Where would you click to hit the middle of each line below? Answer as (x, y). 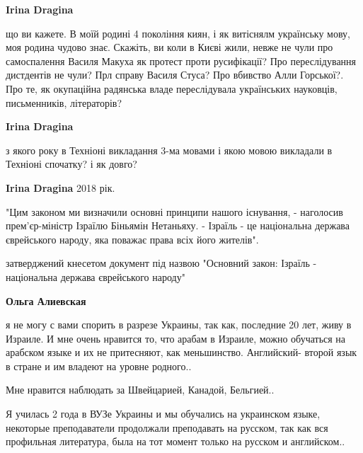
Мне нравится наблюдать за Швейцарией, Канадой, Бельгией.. (140, 390)
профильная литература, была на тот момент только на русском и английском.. (175, 441)
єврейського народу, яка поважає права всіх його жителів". (132, 239)
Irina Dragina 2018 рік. (60, 187)
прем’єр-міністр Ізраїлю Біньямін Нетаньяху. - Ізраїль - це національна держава (178, 225)
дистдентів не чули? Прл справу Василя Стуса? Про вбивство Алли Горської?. (175, 75)
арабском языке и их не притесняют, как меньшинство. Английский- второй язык (181, 352)
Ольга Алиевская (46, 300)
